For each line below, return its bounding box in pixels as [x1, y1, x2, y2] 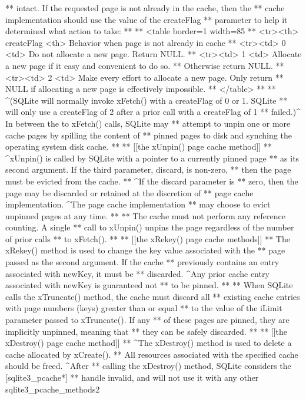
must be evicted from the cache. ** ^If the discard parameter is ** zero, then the [5, 174, 298, 187]
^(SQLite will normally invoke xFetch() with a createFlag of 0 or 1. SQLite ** [5, 94, 288, 106]
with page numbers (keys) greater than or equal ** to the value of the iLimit [5, 302, 282, 314]
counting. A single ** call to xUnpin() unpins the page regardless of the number [5, 221, 294, 233]
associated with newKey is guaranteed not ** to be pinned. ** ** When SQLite [5, 279, 293, 291]
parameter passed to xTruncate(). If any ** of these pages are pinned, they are [5, 314, 290, 326]
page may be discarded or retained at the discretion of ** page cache [5, 186, 254, 199]
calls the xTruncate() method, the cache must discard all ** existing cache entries [5, 290, 300, 302]
